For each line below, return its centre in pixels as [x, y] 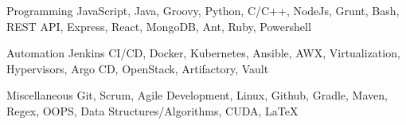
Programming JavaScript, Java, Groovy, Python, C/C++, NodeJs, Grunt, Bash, [203, 10]
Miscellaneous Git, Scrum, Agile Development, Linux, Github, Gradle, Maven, [197, 95]
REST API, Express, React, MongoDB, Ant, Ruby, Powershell [159, 26]
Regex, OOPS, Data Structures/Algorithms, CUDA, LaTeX [152, 110]
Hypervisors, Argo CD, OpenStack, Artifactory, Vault [138, 68]
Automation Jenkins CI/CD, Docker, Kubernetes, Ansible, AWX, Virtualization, [203, 53]
